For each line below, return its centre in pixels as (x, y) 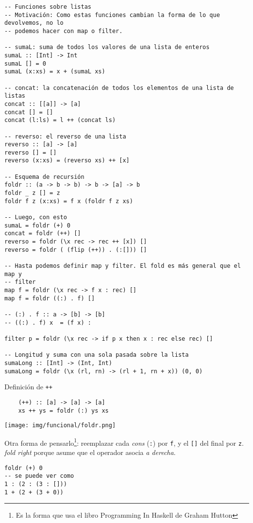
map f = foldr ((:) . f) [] (50, 298)
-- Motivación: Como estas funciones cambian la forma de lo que (112, 15)
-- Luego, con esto (36, 218)
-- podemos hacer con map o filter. (64, 31)
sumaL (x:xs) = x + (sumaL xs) (55, 72)
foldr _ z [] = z (32, 193)
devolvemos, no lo (34, 23)
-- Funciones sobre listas (48, 7)
